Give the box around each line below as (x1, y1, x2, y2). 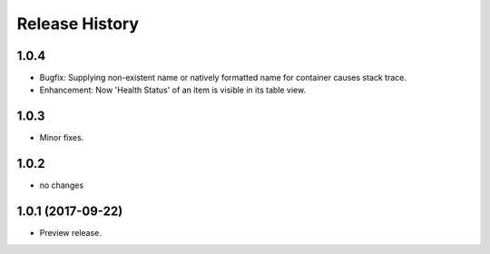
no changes (39, 180, 84, 190)
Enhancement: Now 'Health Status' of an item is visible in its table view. (39, 84, 307, 95)
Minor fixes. (39, 132, 84, 143)
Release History (16, 14, 140, 34)
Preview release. (39, 228, 102, 239)
